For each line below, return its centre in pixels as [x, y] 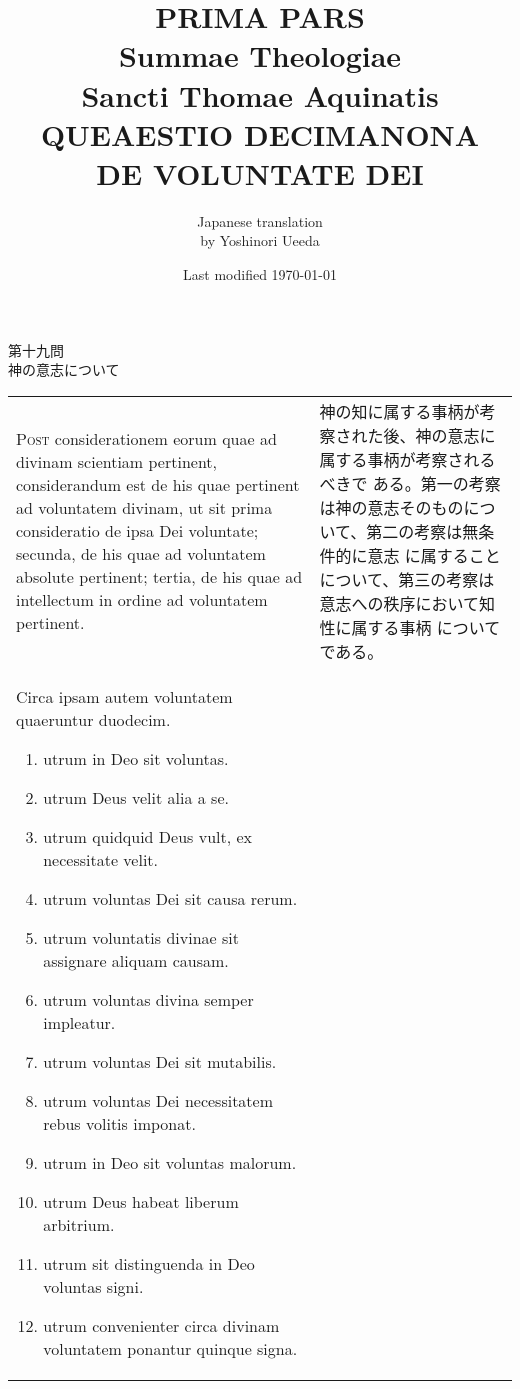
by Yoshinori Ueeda [260, 240]
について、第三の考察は [407, 579]
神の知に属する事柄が [399, 411]
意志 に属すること [434, 555]
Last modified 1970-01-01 [260, 274]
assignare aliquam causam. [136, 960]
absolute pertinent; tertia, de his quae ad [159, 577]
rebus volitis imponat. [119, 1123]
